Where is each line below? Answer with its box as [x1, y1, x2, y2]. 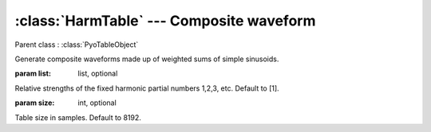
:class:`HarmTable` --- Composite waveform [14, 12, 316, 29]
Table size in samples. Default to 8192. [14, 112, 141, 122]
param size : [14, 98, 55, 107]
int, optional [77, 98, 117, 107]
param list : [14, 68, 52, 79]
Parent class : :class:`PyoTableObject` [14, 40, 139, 49]
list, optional [77, 68, 118, 79]
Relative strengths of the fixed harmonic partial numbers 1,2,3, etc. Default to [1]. [14, 83, 279, 93]
